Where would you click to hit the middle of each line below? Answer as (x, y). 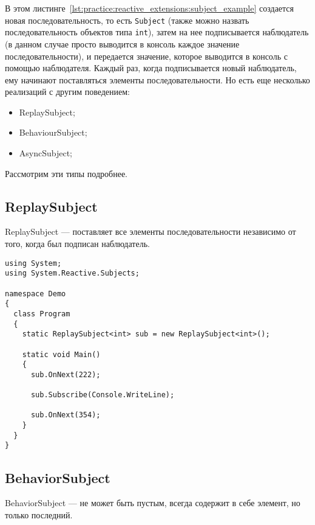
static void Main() (61, 354)
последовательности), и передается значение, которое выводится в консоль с (146, 56)
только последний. (39, 514)
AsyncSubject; (46, 153)
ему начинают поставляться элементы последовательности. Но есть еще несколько (157, 79)
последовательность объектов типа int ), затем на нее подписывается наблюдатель (157, 32)
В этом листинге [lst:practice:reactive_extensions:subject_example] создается (150, 8)
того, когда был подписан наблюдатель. (77, 244)
